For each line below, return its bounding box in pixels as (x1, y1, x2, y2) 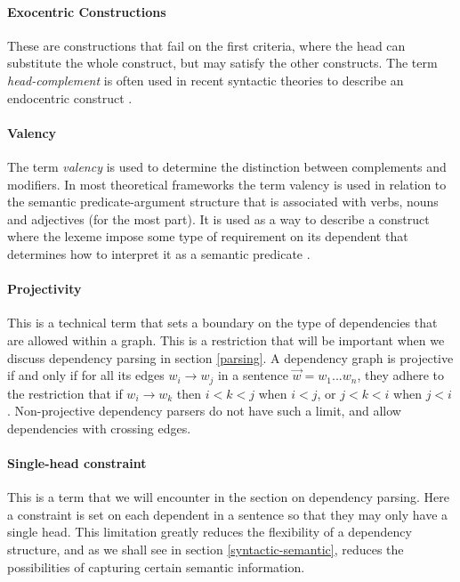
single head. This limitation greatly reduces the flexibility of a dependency (7, 522, 412, 541)
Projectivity (7, 279, 82, 298)
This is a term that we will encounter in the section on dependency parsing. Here (7, 488, 450, 506)
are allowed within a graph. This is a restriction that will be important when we (7, 330, 445, 349)
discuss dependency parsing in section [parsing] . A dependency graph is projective (7, 348, 454, 367)
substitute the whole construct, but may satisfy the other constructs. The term (7, 53, 438, 72)
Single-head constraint (7, 453, 147, 472)
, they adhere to (357, 366, 445, 384)
